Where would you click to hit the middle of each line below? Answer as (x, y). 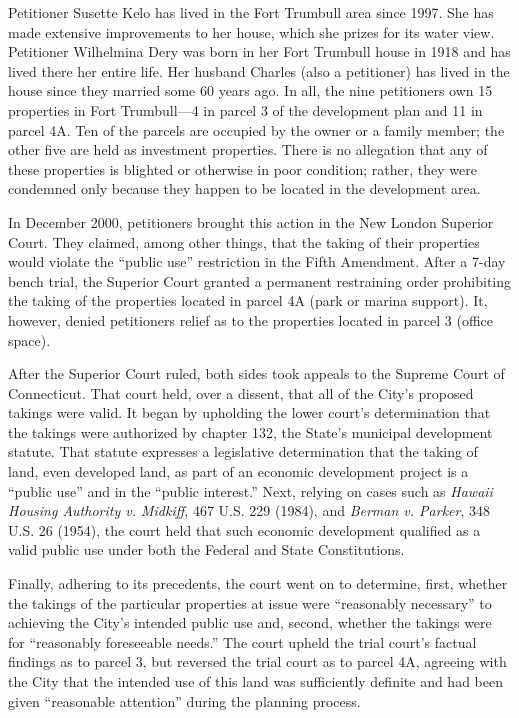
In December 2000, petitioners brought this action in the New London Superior (251, 221)
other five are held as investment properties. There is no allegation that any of (248, 149)
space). (29, 339)
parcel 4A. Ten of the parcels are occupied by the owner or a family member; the (256, 129)
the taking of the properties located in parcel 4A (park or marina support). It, (248, 300)
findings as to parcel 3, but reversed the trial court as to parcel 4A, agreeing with (257, 661)
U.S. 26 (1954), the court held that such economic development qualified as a (244, 529)
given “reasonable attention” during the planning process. (184, 700)
